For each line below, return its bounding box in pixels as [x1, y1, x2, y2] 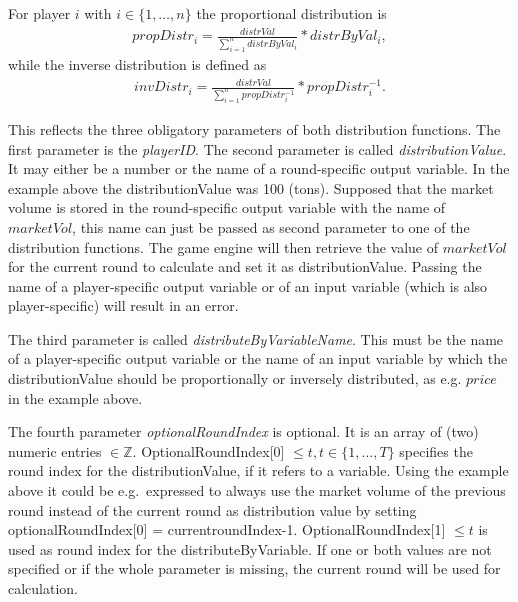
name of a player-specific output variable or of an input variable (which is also [8, 275, 488, 296]
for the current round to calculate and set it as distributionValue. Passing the [8, 256, 482, 277]
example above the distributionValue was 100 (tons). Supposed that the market [8, 177, 494, 198]
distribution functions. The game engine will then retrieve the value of [8, 236, 439, 257]
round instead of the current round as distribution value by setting [8, 499, 417, 520]
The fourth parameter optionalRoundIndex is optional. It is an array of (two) [8, 421, 479, 442]
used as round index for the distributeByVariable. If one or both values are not [8, 538, 492, 559]
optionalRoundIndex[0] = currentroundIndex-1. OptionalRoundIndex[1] [8, 519, 446, 540]
